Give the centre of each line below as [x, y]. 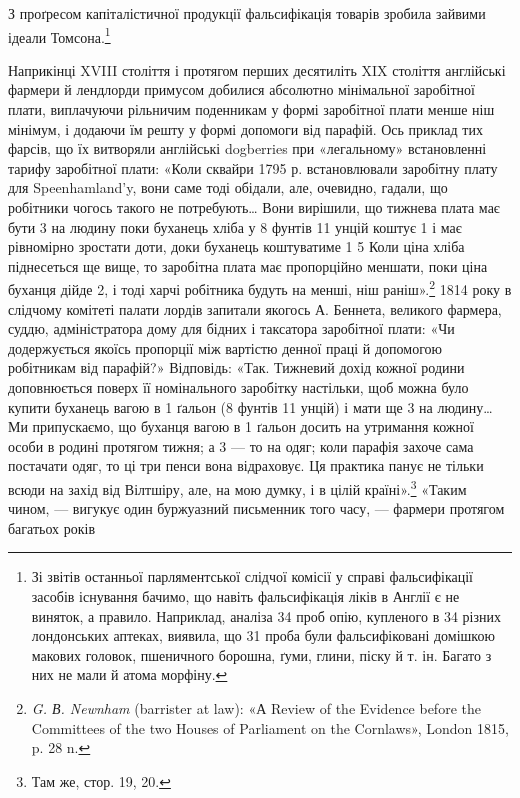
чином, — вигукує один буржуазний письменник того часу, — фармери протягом [256, 508]
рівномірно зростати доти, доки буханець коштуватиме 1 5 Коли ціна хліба [236, 246]
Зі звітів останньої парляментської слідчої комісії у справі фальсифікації [252, 576]
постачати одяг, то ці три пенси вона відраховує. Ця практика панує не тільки [246, 465]
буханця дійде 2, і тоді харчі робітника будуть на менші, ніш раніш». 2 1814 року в [260, 288]
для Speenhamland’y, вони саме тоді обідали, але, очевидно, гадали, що [228, 187]
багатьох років [52, 527]
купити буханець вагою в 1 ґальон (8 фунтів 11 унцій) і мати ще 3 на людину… [250, 406]
